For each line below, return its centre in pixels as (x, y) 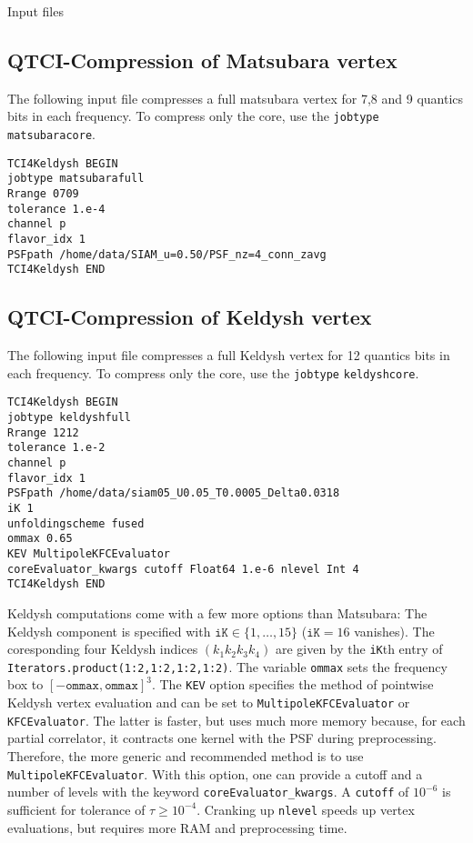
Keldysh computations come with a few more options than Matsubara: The (217, 612)
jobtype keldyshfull (70, 418)
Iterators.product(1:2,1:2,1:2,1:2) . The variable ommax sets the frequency (227, 666)
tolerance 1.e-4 (56, 209)
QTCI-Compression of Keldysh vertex (190, 317)
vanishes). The (394, 631)
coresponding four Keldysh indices (103, 649)
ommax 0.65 (40, 539)
